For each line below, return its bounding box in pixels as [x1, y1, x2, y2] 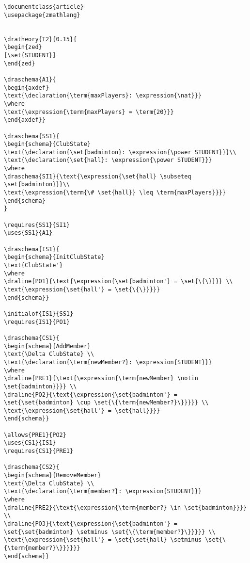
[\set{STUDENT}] [4, 51, 56, 59]
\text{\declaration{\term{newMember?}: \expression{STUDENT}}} [4, 358, 212, 366]
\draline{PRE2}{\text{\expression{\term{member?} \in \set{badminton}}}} [4, 504, 247, 511]
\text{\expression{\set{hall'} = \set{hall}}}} [4, 407, 160, 414]
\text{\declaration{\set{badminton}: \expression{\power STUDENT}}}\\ [4, 148, 236, 156]
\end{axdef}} [4, 116, 46, 124]
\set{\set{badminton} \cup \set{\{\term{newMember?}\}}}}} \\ [4, 399, 209, 406]
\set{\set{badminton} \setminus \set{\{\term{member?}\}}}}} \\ [4, 528, 216, 535]
